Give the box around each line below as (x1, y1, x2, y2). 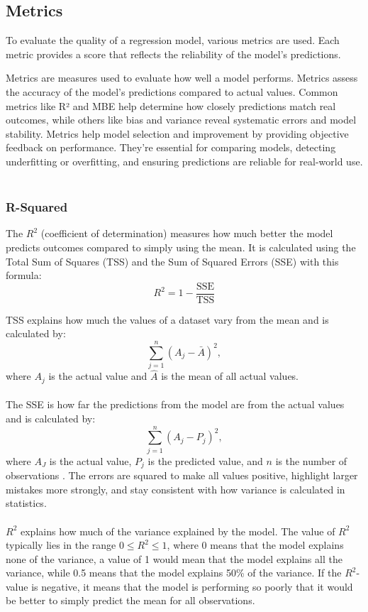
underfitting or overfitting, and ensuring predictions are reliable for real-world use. (6, 153, 363, 168)
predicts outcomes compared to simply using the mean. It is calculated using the (6, 239, 356, 254)
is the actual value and (48, 368, 147, 383)
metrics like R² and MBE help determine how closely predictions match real (6, 98, 336, 113)
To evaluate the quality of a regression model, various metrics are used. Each (6, 33, 340, 48)
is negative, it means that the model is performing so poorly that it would (31, 579, 353, 594)
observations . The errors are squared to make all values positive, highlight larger (6, 468, 358, 483)
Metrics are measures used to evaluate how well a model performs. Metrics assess (6, 70, 358, 85)
